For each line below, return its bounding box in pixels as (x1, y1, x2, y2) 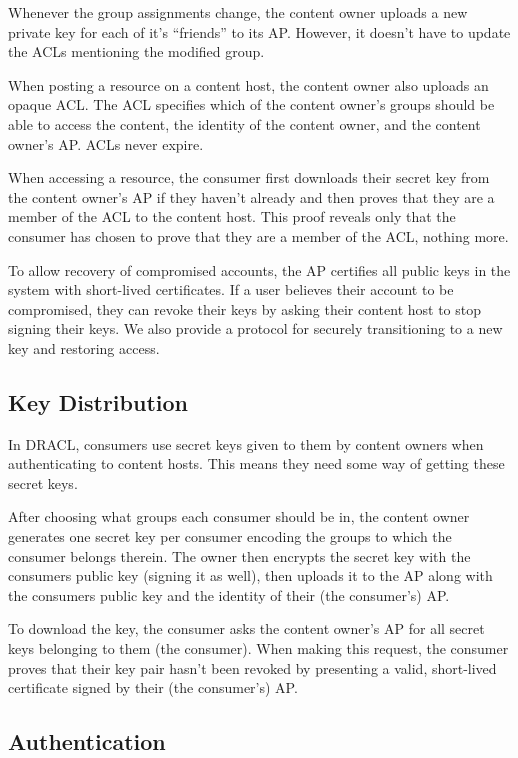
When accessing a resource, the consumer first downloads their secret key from (8, 167, 490, 188)
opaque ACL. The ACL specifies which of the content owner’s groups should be (8, 94, 495, 115)
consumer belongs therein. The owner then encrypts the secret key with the (8, 545, 471, 566)
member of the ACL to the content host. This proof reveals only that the (8, 206, 456, 227)
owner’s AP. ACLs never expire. (8, 133, 204, 154)
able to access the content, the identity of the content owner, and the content (8, 113, 481, 134)
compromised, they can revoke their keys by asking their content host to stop (8, 298, 482, 319)
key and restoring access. (8, 337, 160, 358)
